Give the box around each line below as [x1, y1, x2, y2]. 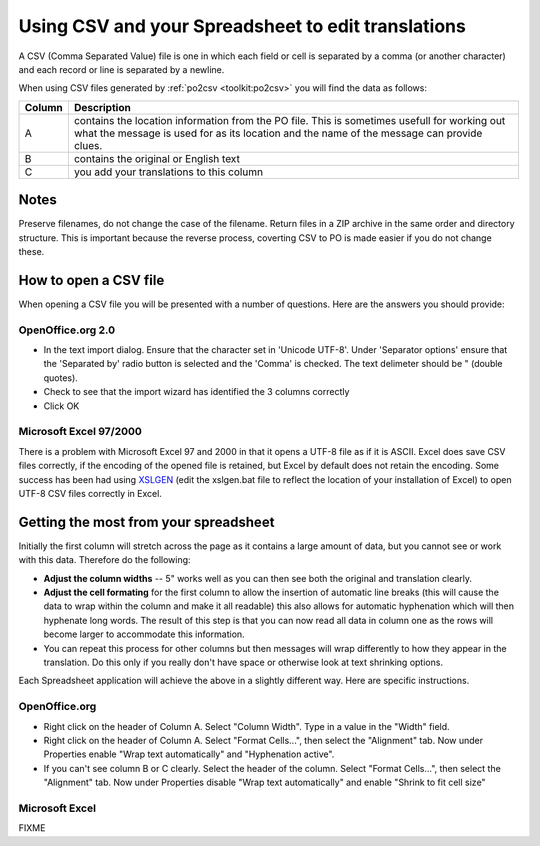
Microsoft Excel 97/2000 [18, 425, 142, 439]
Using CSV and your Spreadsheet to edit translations [18, 15, 467, 37]
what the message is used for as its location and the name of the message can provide [73, 126, 483, 140]
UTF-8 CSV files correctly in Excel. [18, 487, 162, 499]
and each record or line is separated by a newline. [18, 63, 225, 75]
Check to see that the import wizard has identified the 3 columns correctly [43, 386, 350, 398]
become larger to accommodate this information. [43, 628, 245, 640]
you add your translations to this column [73, 165, 264, 179]
